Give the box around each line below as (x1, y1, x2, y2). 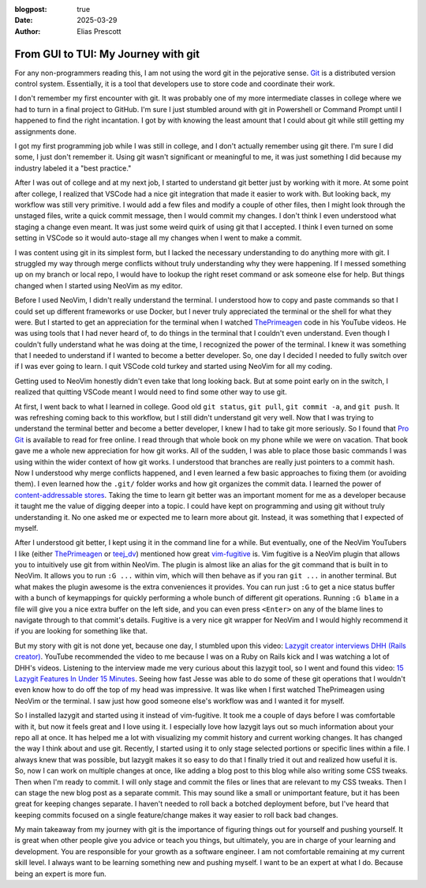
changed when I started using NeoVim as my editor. (14, 280, 183, 290)
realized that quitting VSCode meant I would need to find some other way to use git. (14, 387, 287, 397)
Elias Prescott (77, 26, 121, 36)
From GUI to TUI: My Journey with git (14, 47, 200, 61)
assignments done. (14, 126, 77, 136)
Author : (14, 26, 41, 36)
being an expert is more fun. (14, 869, 106, 879)
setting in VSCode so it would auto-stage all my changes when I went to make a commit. (14, 233, 302, 243)
